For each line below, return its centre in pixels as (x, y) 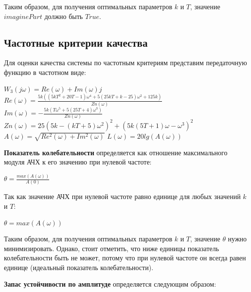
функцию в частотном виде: (45, 72)
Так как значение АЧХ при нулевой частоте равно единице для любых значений (122, 196)
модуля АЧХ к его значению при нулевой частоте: (78, 162)
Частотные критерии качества (76, 42)
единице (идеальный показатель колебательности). (79, 267)
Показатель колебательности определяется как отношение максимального (116, 152)
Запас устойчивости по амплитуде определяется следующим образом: (110, 283)
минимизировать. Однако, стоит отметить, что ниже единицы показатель (112, 248)
